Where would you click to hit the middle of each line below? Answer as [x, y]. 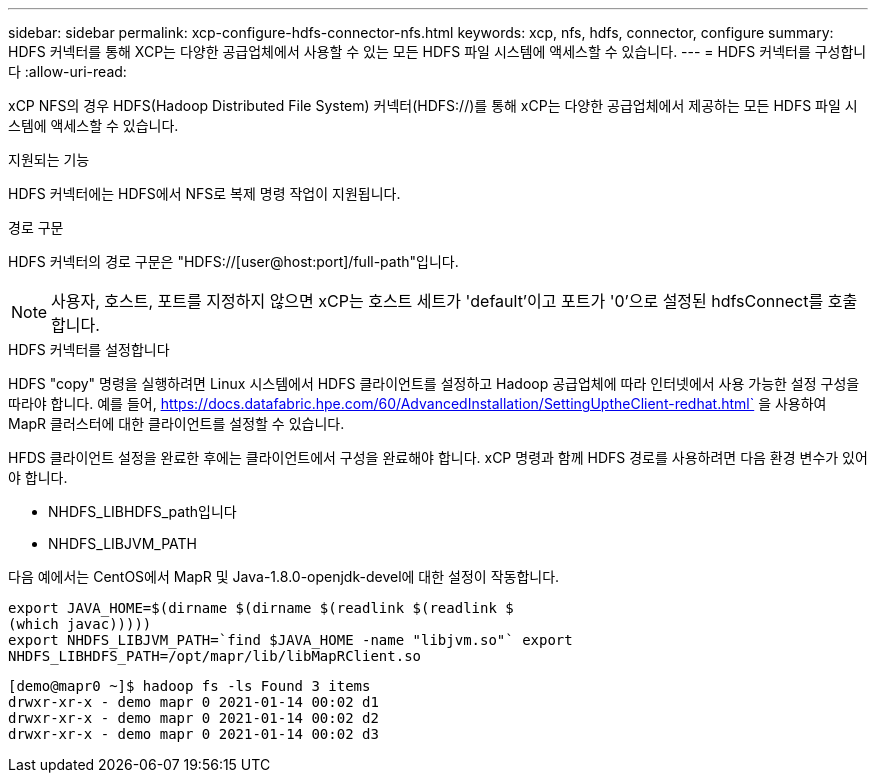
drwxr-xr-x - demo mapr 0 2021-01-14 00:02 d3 [193, 734]
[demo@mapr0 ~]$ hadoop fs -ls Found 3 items [189, 686]
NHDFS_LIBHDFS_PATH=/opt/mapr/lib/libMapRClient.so [215, 656]
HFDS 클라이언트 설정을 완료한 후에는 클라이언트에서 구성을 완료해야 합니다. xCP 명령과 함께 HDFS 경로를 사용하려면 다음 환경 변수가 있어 [438, 457]
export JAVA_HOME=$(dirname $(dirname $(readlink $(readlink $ [261, 608]
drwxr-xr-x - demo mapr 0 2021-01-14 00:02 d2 [193, 718]
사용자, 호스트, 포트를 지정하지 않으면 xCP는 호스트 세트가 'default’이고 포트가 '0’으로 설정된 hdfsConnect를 [437, 301]
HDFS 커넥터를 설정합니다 [89, 349]
